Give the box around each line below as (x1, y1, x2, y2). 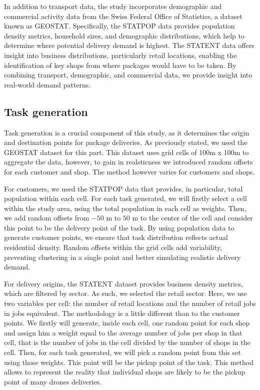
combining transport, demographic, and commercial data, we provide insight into (4, 69, 252, 80)
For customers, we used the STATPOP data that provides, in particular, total (4, 183, 243, 193)
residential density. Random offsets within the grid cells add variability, (4, 242, 222, 252)
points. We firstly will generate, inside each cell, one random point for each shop (4, 317, 250, 328)
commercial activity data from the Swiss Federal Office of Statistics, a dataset (4, 10, 243, 21)
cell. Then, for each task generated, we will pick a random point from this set (4, 347, 241, 357)
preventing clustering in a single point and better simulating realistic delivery (4, 251, 241, 262)
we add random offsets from (4, 212, 89, 223)
